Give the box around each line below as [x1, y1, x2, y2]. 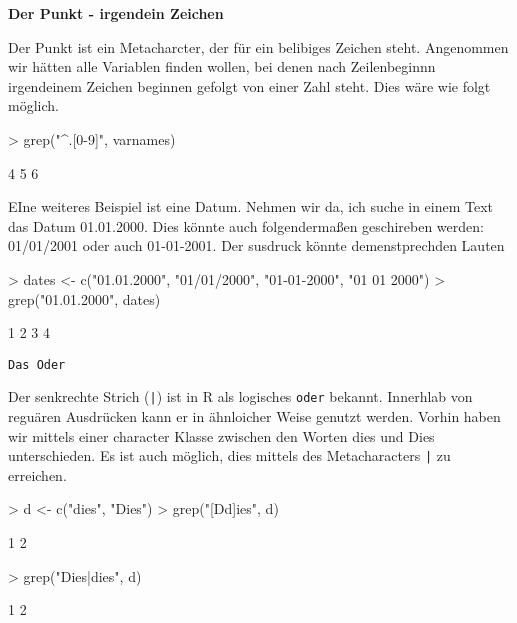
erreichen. [8, 464, 67, 485]
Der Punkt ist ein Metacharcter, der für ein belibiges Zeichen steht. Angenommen [8, 36, 509, 57]
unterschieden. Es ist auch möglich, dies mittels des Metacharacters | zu [8, 445, 451, 466]
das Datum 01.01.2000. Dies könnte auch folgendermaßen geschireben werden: [8, 215, 484, 236]
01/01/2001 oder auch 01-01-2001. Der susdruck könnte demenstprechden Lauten [8, 235, 505, 256]
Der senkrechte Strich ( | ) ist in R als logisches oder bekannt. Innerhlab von [8, 386, 473, 407]
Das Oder [8, 357, 66, 372]
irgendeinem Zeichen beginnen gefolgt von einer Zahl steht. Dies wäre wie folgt [8, 75, 491, 96]
